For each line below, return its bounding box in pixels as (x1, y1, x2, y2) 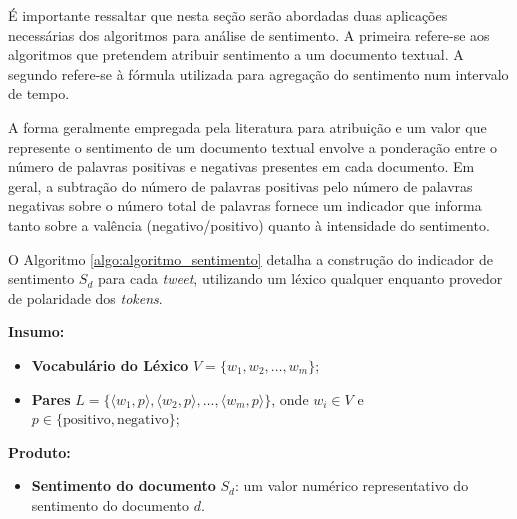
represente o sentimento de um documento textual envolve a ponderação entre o (8, 136, 498, 157)
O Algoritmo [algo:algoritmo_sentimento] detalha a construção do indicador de (8, 248, 493, 269)
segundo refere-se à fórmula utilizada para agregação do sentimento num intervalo (8, 63, 509, 84)
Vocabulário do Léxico (31, 354, 189, 375)
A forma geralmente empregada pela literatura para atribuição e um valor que (8, 116, 487, 137)
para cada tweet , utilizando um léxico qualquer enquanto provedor (97, 268, 503, 289)
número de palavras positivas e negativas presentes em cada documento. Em (8, 156, 475, 177)
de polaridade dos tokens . (8, 287, 163, 308)
